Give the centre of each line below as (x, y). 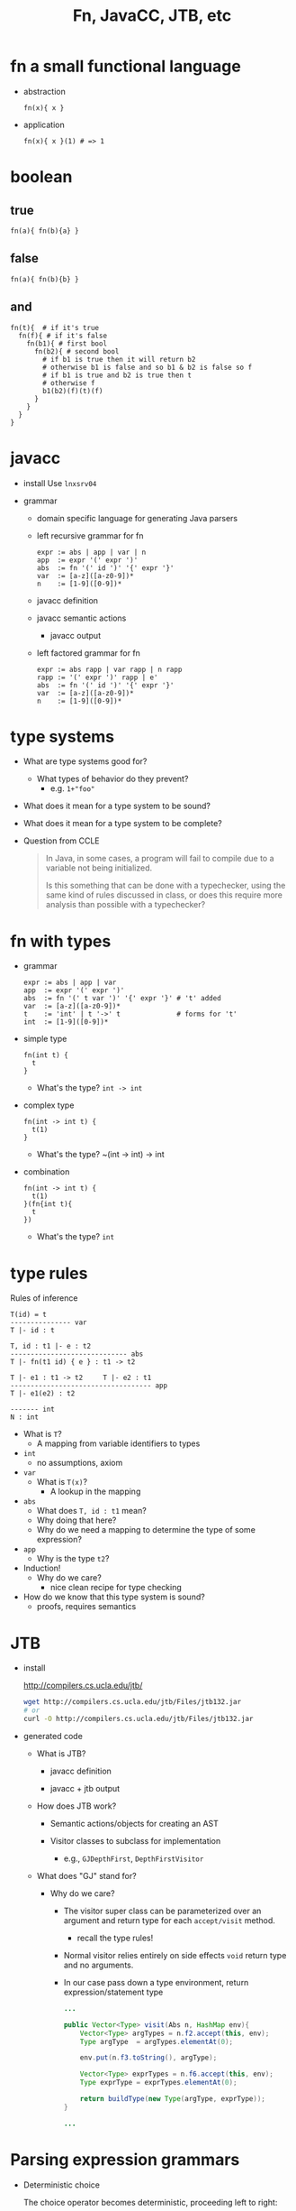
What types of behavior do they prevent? (112, 779)
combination (46, 1172)
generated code (53, 1736)
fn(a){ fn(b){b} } (45, 279)
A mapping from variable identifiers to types (118, 1443)
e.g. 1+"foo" (72, 788)
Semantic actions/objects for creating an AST (135, 1823)
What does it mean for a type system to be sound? (117, 806)
